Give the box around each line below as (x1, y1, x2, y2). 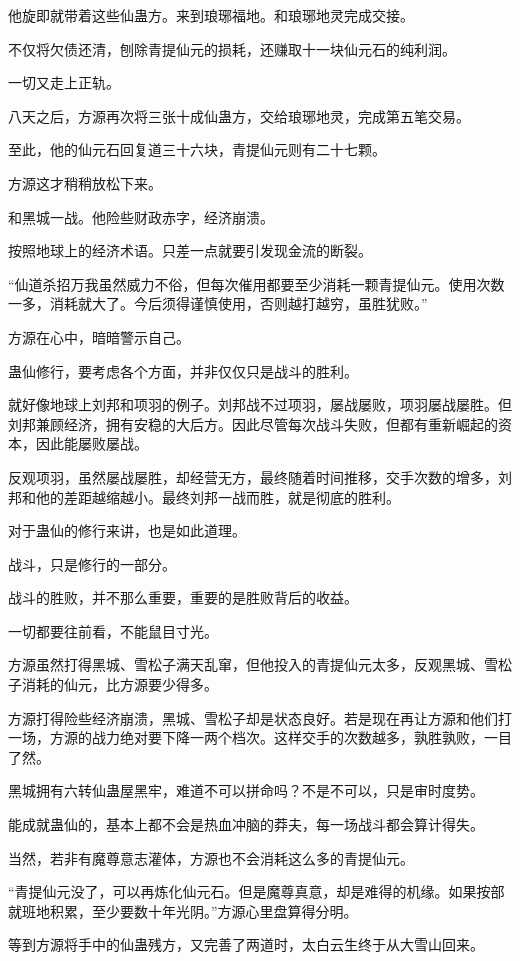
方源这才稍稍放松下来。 (8, 172, 162, 193)
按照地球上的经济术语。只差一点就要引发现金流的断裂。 (8, 240, 372, 261)
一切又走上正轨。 (8, 72, 120, 93)
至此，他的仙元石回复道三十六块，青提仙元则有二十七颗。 (8, 139, 386, 160)
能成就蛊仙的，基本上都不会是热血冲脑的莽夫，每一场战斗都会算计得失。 (8, 814, 484, 835)
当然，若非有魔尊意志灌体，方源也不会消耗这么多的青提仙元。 (8, 847, 414, 868)
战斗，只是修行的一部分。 (8, 553, 176, 574)
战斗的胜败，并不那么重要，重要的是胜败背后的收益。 (8, 587, 358, 608)
